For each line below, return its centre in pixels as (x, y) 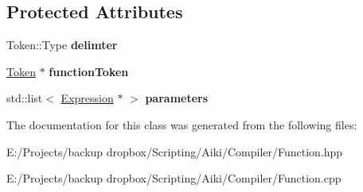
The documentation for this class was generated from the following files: (182, 124)
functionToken (89, 71)
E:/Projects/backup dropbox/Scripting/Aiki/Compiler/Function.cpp (174, 178)
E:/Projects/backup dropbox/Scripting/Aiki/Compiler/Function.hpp (175, 151)
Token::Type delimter (62, 45)
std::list (25, 98)
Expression (87, 98)
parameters (177, 98)
